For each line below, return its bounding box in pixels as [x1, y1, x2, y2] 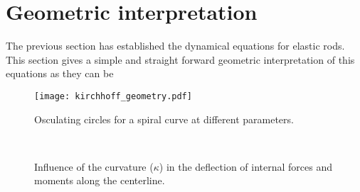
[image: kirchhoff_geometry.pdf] [34, 91, 192, 101]
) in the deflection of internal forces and [159, 159, 333, 174]
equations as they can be [6, 66, 114, 81]
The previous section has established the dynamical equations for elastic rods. [6, 38, 345, 53]
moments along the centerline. [34, 173, 165, 188]
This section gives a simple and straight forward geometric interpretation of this [6, 52, 355, 67]
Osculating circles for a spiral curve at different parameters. [34, 111, 294, 126]
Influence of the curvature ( [34, 159, 154, 174]
